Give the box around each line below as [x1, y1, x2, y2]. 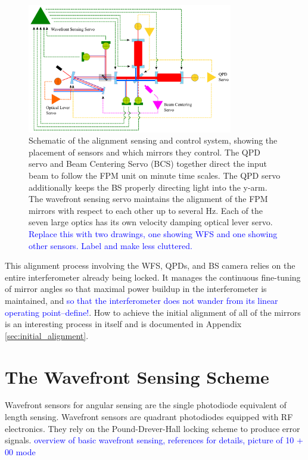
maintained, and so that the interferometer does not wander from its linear [5, 294, 278, 306]
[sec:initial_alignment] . [5, 329, 89, 341]
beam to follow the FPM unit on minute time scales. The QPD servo [29, 169, 281, 182]
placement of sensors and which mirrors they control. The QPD [29, 145, 260, 158]
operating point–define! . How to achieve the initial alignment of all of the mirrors [5, 306, 301, 318]
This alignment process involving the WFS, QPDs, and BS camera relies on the [5, 259, 295, 272]
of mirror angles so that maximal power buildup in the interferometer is [5, 282, 267, 295]
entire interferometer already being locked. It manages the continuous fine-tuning [5, 271, 301, 283]
